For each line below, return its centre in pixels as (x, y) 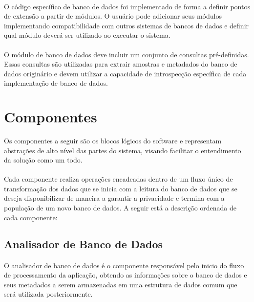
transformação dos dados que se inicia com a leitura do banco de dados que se (121, 188)
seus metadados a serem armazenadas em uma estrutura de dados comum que (121, 284)
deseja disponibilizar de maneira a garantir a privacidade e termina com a (114, 198)
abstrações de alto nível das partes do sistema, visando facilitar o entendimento (123, 150)
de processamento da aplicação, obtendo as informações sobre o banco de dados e (126, 275)
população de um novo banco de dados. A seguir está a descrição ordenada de (120, 208)
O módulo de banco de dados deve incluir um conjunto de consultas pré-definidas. (127, 54)
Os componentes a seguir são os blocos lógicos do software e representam (113, 140)
